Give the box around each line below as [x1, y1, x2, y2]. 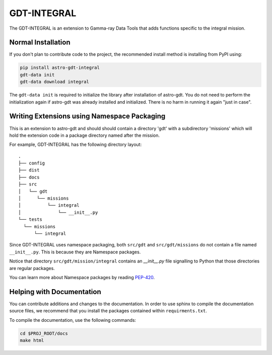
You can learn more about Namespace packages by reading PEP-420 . [9, 274, 155, 280]
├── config [18, 160, 45, 166]
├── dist [18, 167, 40, 173]
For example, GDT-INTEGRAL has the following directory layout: [9, 141, 142, 148]
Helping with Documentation [9, 287, 102, 296]
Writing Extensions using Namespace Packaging [9, 112, 166, 121]
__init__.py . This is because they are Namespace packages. [9, 249, 141, 255]
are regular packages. [9, 265, 55, 271]
